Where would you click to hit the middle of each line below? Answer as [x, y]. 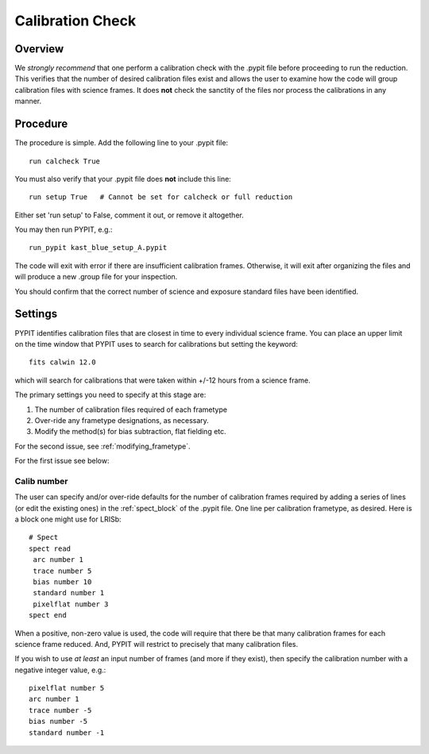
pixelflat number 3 [71, 604]
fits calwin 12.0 [62, 362]
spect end [48, 616]
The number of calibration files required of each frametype [131, 410]
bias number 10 [62, 582]
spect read [50, 548]
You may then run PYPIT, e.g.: [64, 229]
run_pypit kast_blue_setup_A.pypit [98, 248]
